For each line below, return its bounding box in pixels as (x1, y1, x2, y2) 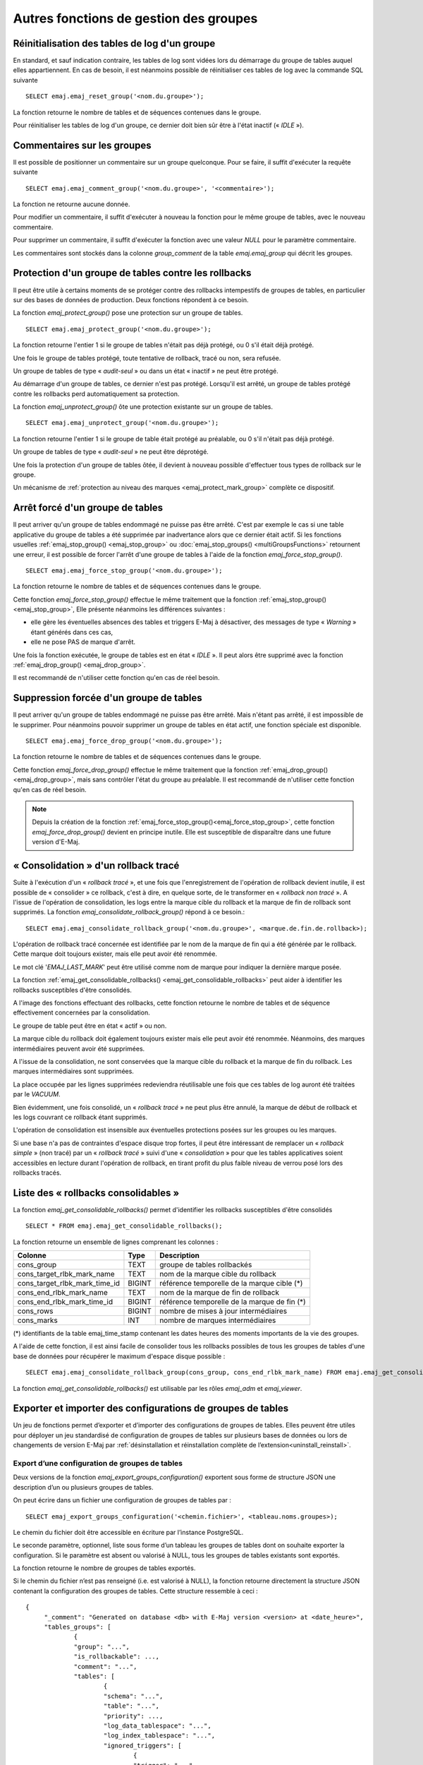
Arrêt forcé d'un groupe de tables (13, 502, 164, 514)
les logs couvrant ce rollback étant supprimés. (13, 1113, 148, 1121)
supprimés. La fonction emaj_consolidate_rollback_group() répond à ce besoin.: (13, 908, 245, 916)
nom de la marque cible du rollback (159, 1269, 276, 1279)
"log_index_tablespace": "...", (103, 1732, 215, 1740)
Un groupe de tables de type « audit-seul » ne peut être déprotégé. (13, 448, 209, 456)
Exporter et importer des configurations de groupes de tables (13, 1402, 289, 1415)
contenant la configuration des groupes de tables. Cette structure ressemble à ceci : (13, 1586, 259, 1595)
